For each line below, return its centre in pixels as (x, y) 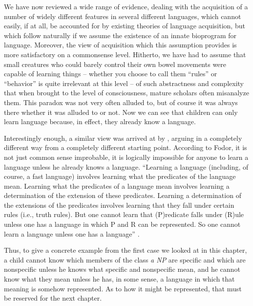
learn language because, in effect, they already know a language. (100, 121)
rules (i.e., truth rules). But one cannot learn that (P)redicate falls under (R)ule (124, 214)
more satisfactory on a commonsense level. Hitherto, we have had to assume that (125, 54)
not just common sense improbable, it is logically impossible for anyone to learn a (126, 157)
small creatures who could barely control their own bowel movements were (115, 64)
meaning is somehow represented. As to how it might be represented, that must (123, 288)
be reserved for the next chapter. (53, 298)
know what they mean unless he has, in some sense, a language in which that (119, 279)
